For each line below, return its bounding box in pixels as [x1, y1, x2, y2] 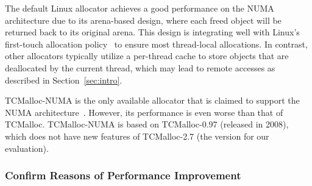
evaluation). [5, 141, 49, 154]
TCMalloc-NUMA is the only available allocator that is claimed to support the [5, 94, 300, 107]
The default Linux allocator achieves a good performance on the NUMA [5, 2, 274, 14]
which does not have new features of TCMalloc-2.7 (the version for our [5, 129, 269, 142]
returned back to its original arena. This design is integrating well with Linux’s [5, 26, 300, 38]
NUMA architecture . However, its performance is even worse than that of [5, 106, 283, 118]
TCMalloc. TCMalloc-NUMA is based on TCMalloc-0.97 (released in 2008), [5, 118, 289, 131]
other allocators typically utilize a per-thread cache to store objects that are [5, 49, 289, 62]
